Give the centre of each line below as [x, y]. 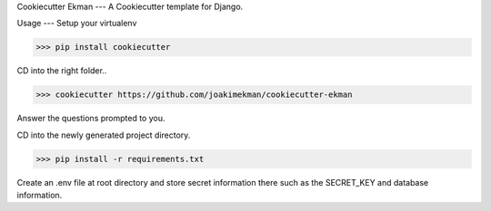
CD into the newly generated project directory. [104, 135]
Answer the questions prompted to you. [91, 119]
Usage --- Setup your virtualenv [77, 24]
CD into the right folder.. [62, 71]
